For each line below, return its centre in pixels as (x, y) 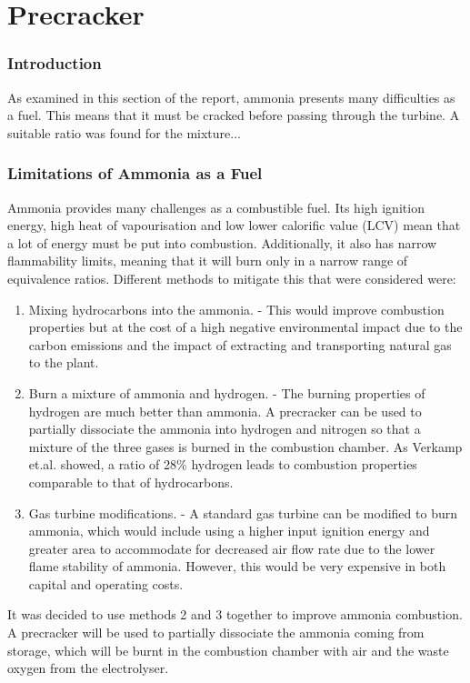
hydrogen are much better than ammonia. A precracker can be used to (225, 411)
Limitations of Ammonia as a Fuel (135, 173)
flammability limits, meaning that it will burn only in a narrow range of (208, 261)
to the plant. (64, 362)
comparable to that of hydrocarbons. (131, 482)
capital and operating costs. (106, 583)
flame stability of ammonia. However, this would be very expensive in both (237, 566)
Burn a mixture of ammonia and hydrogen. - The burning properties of (227, 392)
